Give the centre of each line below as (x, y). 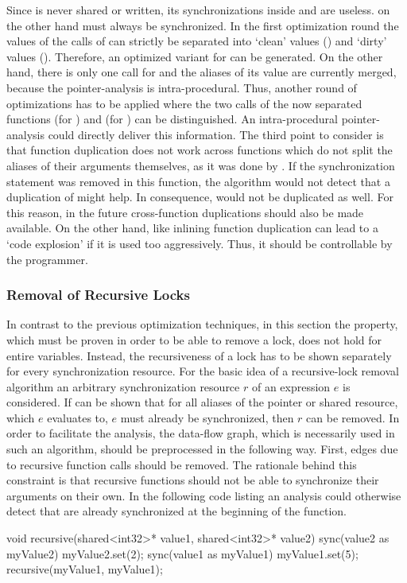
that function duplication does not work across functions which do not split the (200, 150)
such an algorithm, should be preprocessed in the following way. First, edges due (202, 449)
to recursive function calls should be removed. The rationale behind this (182, 464)
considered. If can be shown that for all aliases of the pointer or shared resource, (202, 402)
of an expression (291, 386)
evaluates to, (78, 417)
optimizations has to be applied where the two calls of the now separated (184, 103)
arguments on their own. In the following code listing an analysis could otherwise (204, 495)
